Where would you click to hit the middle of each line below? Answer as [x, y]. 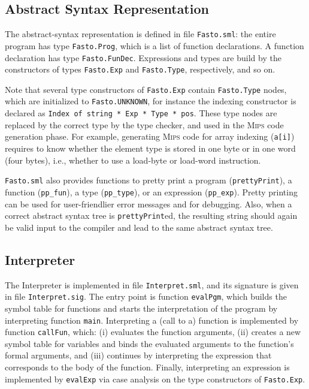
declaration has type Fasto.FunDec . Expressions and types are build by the [143, 57]
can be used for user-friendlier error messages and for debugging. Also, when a [149, 203]
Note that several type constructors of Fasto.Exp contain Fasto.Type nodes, [146, 89]
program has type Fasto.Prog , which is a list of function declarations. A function [154, 45]
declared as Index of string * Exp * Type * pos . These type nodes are [141, 113]
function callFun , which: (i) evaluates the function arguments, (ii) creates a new [153, 332]
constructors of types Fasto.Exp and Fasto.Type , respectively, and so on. [140, 69]
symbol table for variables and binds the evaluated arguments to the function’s [149, 343]
